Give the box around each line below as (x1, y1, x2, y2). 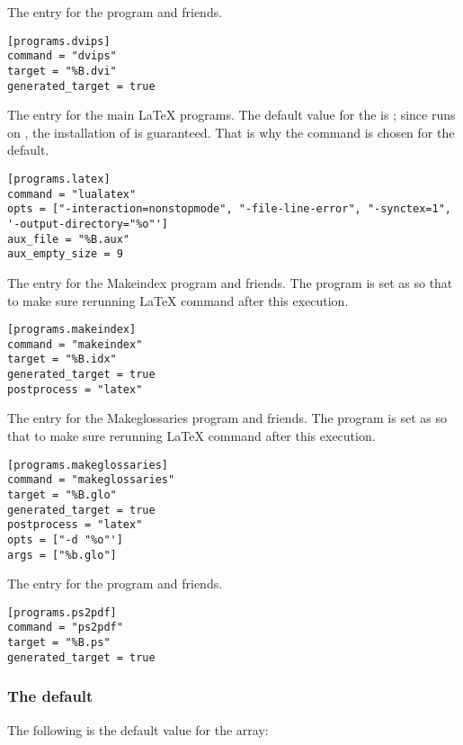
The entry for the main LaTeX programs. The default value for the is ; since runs (7, 105, 456, 124)
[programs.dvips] (7, 34, 111, 48)
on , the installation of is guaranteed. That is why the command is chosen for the (7, 122, 455, 141)
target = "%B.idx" (7, 353, 117, 366)
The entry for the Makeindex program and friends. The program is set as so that (7, 273, 453, 292)
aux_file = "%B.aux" (7, 232, 130, 246)
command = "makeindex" (7, 337, 143, 351)
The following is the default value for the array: (7, 720, 269, 739)
